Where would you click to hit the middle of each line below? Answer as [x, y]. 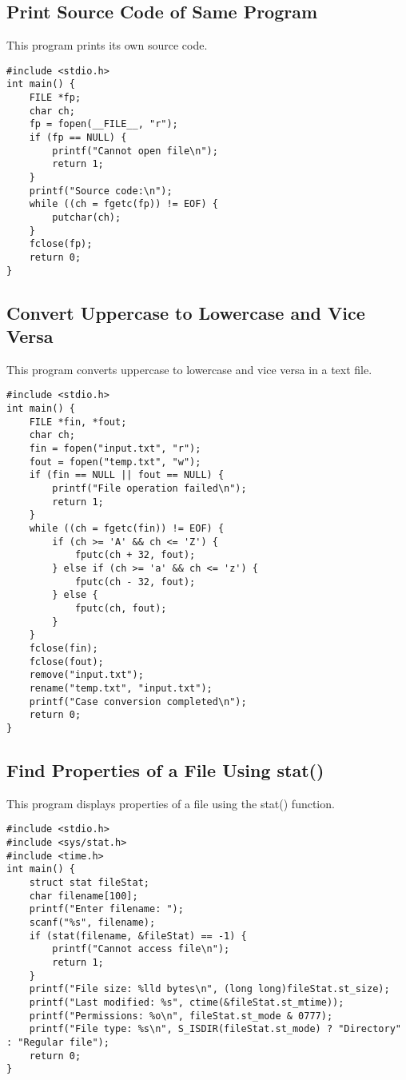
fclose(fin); [64, 648]
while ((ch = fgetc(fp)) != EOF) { [123, 204]
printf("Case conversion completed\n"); [138, 701]
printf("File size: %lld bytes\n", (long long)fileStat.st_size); [209, 989]
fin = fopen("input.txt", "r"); [115, 449]
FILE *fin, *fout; [78, 422]
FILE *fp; [55, 98]
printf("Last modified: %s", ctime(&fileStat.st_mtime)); [187, 1002]
